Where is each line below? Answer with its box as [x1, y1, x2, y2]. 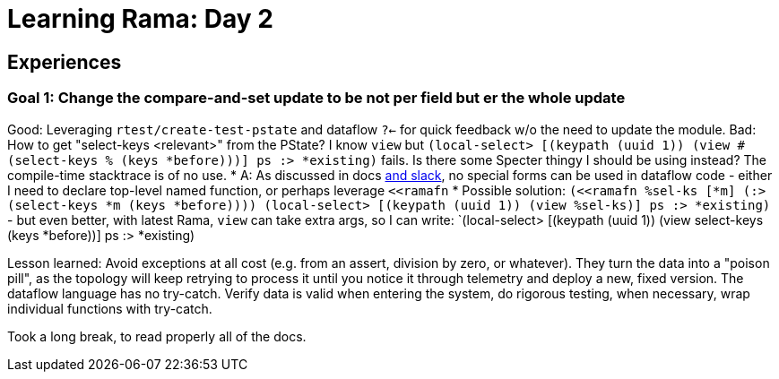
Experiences [7, 50, 122, 73]
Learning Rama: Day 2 [7, 4, 273, 34]
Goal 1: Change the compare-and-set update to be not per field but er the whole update [7, 89, 626, 108]
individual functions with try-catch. [7, 300, 212, 316]
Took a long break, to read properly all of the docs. [7, 328, 307, 344]
